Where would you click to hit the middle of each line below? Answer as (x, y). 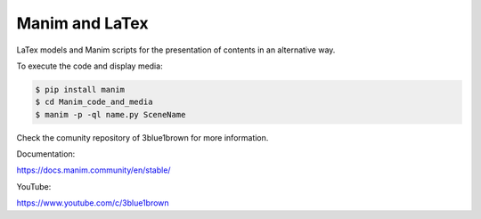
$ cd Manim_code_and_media (94, 102)
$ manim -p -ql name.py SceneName (110, 114)
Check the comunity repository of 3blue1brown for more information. (143, 137)
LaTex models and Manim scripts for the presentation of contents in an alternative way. (176, 50)
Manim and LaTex (82, 23)
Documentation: (46, 154)
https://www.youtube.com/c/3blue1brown (93, 203)
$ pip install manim (80, 89)
